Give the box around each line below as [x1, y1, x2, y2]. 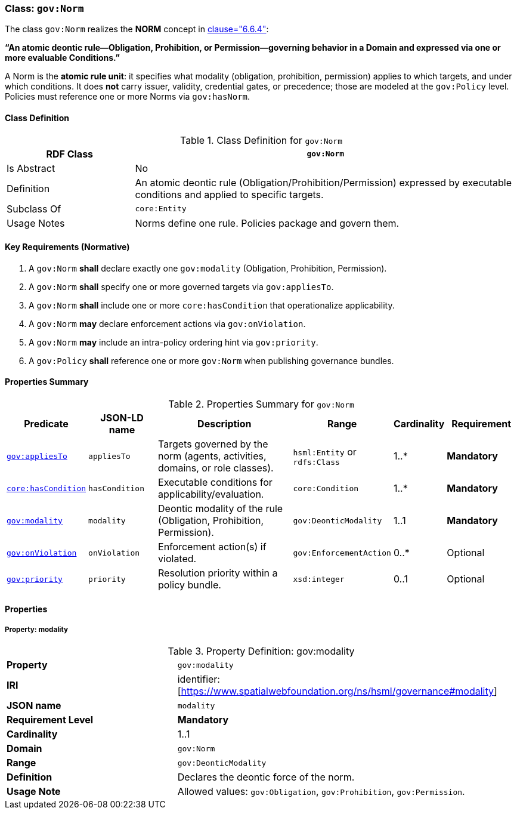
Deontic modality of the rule [158, 502, 283, 515]
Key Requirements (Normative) [5, 242, 130, 252]
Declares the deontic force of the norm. [177, 771, 355, 784]
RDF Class [46, 147, 94, 160]
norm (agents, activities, [158, 450, 267, 462]
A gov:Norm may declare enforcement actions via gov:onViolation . [29, 318, 306, 329]
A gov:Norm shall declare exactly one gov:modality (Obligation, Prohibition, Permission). [29, 263, 387, 273]
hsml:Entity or [293, 445, 357, 458]
